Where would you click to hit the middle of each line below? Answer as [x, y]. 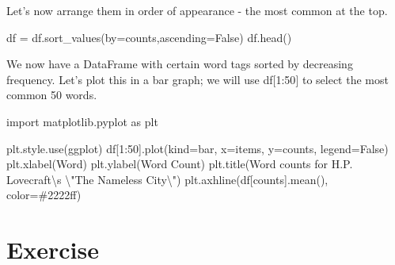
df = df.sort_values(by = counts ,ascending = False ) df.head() [149, 37]
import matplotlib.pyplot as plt [82, 121]
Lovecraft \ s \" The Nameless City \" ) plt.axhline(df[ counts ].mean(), [167, 179]
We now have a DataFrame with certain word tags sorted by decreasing [180, 64]
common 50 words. [52, 95]
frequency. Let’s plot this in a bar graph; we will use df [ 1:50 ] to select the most [197, 79]
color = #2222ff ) [44, 195]
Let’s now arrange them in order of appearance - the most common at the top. [197, 10]
